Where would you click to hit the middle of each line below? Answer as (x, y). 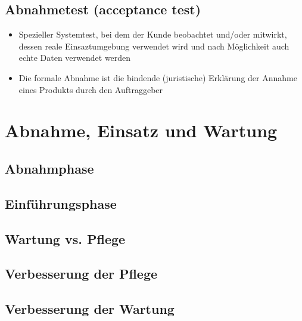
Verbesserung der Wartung (90, 309)
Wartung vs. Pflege (65, 238)
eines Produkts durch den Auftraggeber (91, 89)
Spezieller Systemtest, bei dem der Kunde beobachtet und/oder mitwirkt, (153, 34)
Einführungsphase (61, 203)
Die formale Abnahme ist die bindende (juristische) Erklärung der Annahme (158, 77)
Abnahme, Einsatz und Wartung (141, 130)
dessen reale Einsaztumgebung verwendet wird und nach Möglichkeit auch (154, 46)
